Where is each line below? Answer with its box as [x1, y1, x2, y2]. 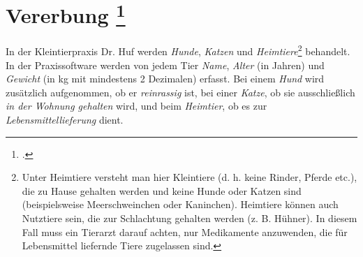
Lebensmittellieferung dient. [6, 112, 124, 127]
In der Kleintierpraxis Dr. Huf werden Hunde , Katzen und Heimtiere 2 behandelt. [6, 42, 350, 59]
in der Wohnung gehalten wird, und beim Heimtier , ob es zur [6, 98, 267, 113]
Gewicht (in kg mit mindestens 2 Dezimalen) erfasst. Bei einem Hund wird [6, 71, 325, 86]
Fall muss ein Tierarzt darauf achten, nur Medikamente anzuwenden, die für [22, 224, 348, 239]
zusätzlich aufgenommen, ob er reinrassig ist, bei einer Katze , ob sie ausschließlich [6, 85, 355, 99]
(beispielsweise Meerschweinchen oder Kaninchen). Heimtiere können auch [22, 197, 339, 212]
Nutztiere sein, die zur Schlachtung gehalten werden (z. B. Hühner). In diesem [22, 211, 357, 226]
